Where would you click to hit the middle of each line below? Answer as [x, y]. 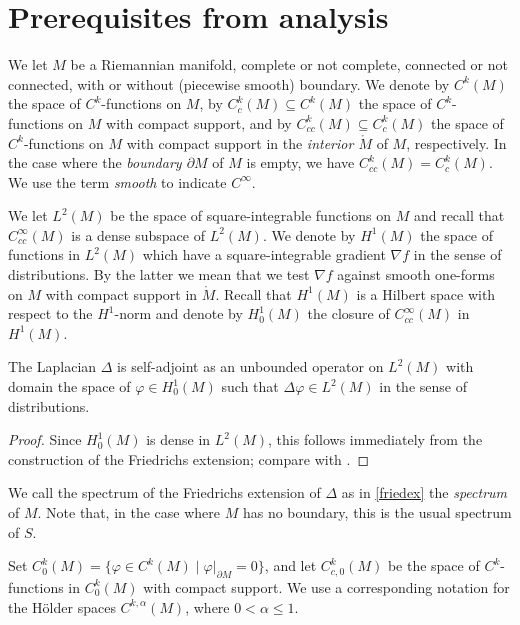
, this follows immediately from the [375, 439]
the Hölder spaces [62, 606]
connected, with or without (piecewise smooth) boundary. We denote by [229, 83]
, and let [290, 565]
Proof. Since [45, 439]
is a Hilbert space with [426, 293]
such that [250, 386]
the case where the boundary [95, 162]
